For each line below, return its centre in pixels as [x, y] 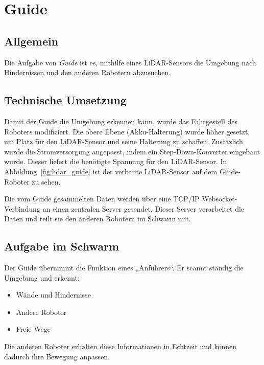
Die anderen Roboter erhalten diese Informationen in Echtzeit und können [121, 346]
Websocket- [220, 199]
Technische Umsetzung [65, 100]
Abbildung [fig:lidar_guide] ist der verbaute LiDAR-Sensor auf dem [111, 171]
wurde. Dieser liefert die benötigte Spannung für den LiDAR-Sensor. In [116, 161]
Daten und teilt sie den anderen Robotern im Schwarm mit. [98, 219]
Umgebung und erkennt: [42, 277]
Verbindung [22, 208]
